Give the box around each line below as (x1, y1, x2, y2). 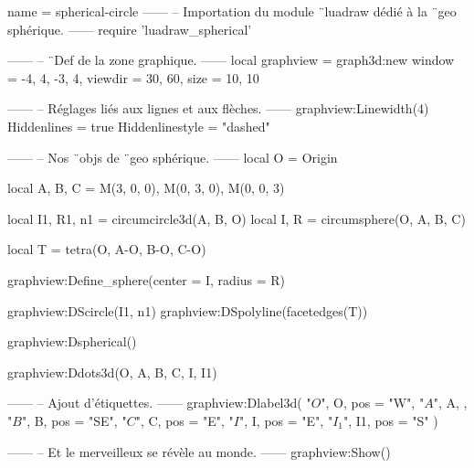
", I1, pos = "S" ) (343, 410, 438, 430)
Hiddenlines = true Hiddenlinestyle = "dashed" (7, 116, 270, 135)
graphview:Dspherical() (7, 332, 137, 351)
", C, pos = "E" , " (135, 410, 234, 430)
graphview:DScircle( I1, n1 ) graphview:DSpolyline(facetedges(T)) (7, 301, 368, 320)
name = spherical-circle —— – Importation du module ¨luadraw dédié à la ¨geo (7, 2, 457, 20)
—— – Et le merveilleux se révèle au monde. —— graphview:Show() (7, 441, 391, 461)
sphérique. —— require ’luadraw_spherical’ (7, 19, 252, 38)
